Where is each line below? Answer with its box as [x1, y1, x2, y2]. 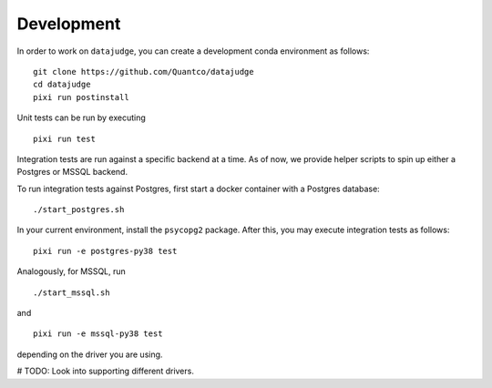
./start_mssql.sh [33, 287, 110, 298]
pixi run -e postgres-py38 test [33, 246, 178, 256]
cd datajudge [33, 79, 91, 90]
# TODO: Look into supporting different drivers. [16, 365, 195, 377]
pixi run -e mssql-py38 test [33, 329, 163, 339]
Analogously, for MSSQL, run [16, 266, 127, 277]
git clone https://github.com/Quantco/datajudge [33, 66, 254, 77]
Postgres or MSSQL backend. [16, 167, 128, 178]
